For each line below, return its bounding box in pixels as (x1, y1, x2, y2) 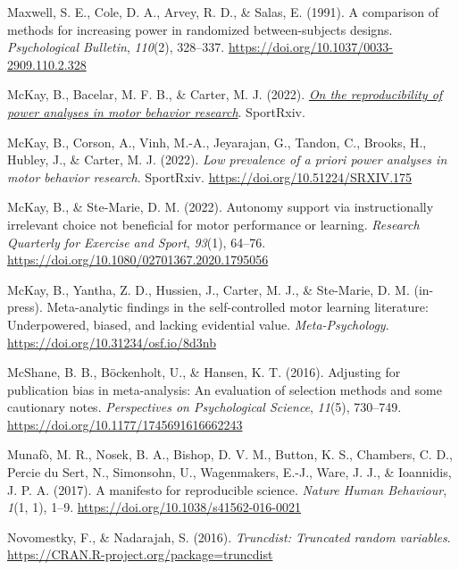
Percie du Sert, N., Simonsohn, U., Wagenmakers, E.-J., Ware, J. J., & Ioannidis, (7, 463, 452, 482)
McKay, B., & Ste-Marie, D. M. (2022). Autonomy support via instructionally (7, 197, 434, 216)
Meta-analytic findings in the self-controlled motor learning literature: (46, 298, 429, 316)
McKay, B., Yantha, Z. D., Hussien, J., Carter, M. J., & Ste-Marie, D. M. (7, 280, 410, 298)
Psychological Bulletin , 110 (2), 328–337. (7, 38, 225, 56)
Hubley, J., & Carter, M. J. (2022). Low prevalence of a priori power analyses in (7, 150, 447, 169)
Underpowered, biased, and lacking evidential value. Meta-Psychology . (7, 314, 389, 333)
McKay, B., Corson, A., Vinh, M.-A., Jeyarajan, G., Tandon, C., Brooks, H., (7, 132, 427, 151)
